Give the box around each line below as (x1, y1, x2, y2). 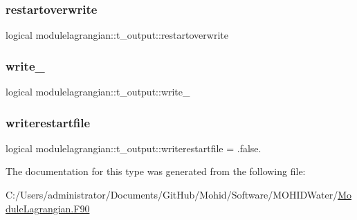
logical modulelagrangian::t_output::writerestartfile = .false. (6, 140, 262, 155)
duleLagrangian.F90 (6, 201, 90, 215)
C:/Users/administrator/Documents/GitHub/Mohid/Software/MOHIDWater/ (6, 187, 338, 202)
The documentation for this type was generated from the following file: (6, 164, 306, 178)
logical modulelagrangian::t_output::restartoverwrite (6, 28, 228, 42)
